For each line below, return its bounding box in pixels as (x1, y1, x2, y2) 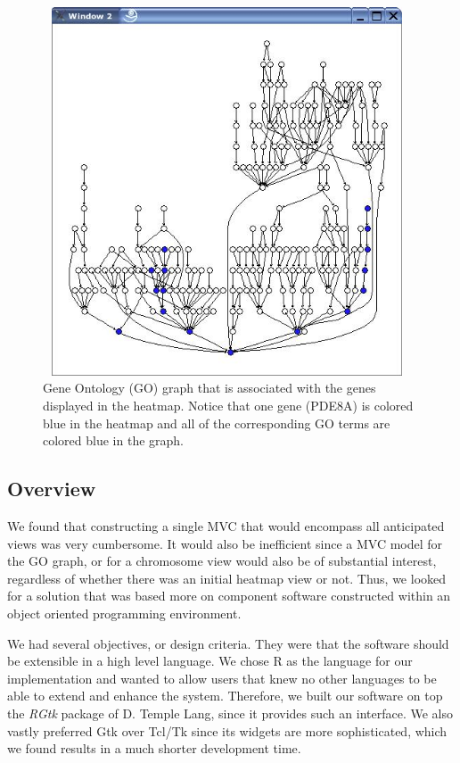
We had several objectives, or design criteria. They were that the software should (7, 634, 449, 652)
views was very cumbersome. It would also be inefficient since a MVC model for (7, 534, 443, 552)
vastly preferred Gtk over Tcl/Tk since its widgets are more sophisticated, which (7, 721, 448, 740)
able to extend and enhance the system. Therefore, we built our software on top (7, 686, 443, 705)
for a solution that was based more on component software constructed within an (7, 586, 451, 605)
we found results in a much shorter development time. (7, 739, 301, 758)
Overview (7, 475, 96, 502)
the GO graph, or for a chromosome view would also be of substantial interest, (7, 552, 437, 570)
